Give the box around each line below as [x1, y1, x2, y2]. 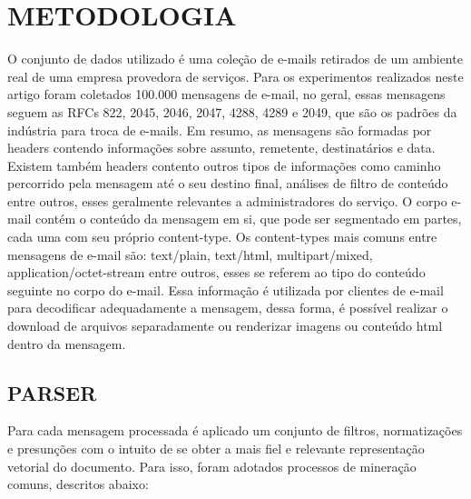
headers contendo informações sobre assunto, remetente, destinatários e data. [7, 138, 436, 157]
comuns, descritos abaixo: [7, 474, 149, 494]
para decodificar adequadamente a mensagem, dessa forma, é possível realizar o [7, 298, 448, 317]
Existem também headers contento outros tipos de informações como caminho [7, 155, 441, 175]
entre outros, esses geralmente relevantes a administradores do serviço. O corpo [7, 191, 447, 210]
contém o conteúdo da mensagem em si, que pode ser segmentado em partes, [35, 209, 462, 228]
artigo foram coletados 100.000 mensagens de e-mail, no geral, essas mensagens [7, 85, 446, 104]
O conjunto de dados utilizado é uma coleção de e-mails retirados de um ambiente [7, 49, 463, 68]
